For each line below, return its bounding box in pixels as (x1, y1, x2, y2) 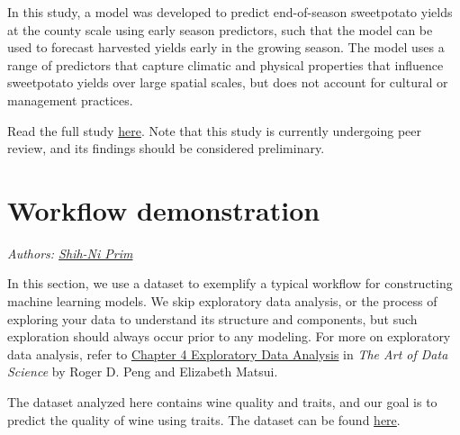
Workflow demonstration (7, 191, 320, 228)
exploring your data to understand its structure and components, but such (7, 309, 418, 328)
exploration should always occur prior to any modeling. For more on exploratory (7, 327, 451, 346)
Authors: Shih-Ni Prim (7, 243, 133, 262)
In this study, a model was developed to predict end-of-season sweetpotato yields (7, 3, 453, 21)
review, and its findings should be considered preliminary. (7, 139, 325, 158)
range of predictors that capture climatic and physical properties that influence (7, 55, 444, 74)
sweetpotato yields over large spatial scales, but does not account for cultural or (7, 73, 448, 92)
